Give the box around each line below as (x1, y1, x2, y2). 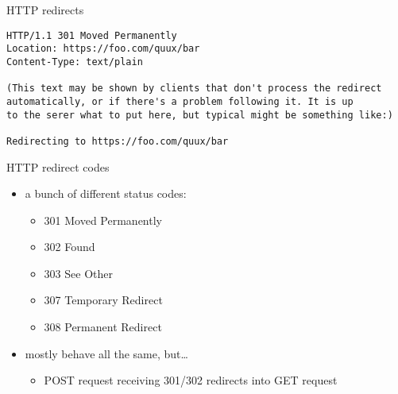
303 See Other (44, 265, 113, 281)
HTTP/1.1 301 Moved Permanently (6, 29, 177, 41)
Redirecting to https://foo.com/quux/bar (6, 135, 229, 147)
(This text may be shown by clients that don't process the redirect (6, 83, 382, 95)
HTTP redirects (6, 2, 84, 17)
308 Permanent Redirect (44, 319, 162, 335)
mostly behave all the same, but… (25, 345, 188, 361)
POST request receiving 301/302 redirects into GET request (44, 372, 338, 388)
